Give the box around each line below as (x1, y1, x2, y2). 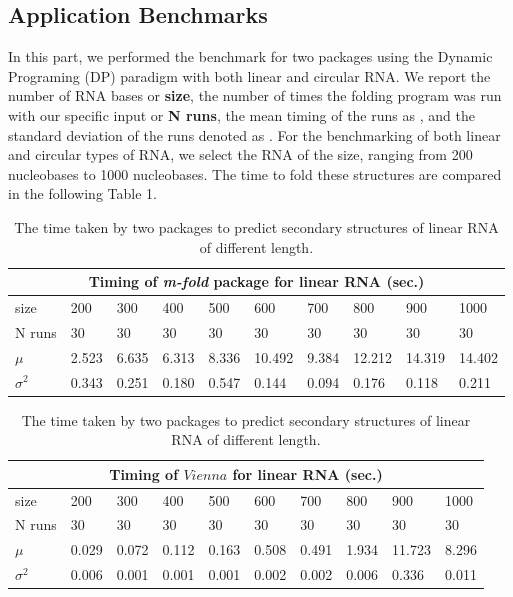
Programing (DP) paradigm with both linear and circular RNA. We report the (8, 65, 491, 86)
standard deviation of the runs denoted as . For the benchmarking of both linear (8, 124, 501, 145)
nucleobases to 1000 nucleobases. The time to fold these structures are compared (8, 163, 502, 184)
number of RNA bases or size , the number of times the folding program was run (8, 85, 502, 106)
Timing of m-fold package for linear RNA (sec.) (88, 271, 425, 292)
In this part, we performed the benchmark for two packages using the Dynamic (8, 46, 493, 67)
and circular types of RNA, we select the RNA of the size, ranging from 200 (8, 144, 473, 165)
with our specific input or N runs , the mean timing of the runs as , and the (8, 104, 475, 125)
